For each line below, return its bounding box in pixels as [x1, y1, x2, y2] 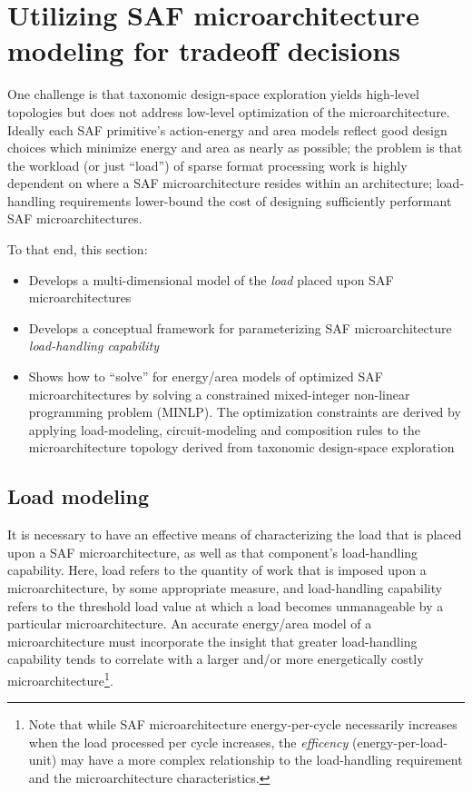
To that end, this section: [7, 240, 148, 259]
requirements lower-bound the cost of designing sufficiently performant [59, 191, 452, 210]
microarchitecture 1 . [7, 668, 113, 689]
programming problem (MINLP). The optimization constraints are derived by [28, 402, 461, 421]
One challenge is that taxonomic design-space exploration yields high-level [7, 84, 419, 104]
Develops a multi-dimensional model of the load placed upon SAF [28, 270, 394, 289]
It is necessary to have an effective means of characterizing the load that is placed [7, 525, 462, 544]
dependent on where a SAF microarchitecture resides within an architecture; [7, 173, 433, 193]
